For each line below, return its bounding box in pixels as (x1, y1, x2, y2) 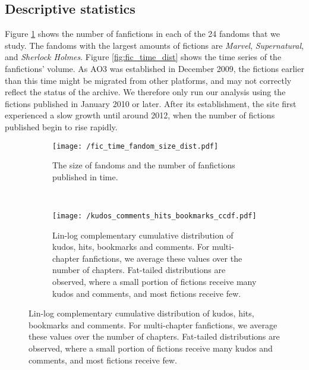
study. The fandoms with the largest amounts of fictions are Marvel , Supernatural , (5, 39, 304, 51)
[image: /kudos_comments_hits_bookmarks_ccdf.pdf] (52, 211, 257, 220)
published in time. (52, 170, 118, 183)
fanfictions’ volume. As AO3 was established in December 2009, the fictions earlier (5, 62, 304, 74)
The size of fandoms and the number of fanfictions (52, 159, 235, 171)
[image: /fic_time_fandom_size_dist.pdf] (52, 142, 219, 150)
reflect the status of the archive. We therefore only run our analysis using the (5, 86, 286, 98)
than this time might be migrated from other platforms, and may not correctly (5, 74, 292, 86)
